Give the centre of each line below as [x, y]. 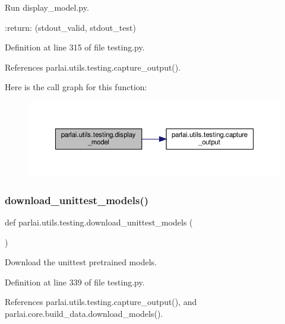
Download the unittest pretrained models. [81, 262]
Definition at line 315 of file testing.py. [75, 47]
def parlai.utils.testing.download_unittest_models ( [99, 222]
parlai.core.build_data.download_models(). [84, 313]
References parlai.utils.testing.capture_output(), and [101, 302]
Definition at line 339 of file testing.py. [75, 282]
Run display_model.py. [47, 7]
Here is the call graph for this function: [76, 87]
